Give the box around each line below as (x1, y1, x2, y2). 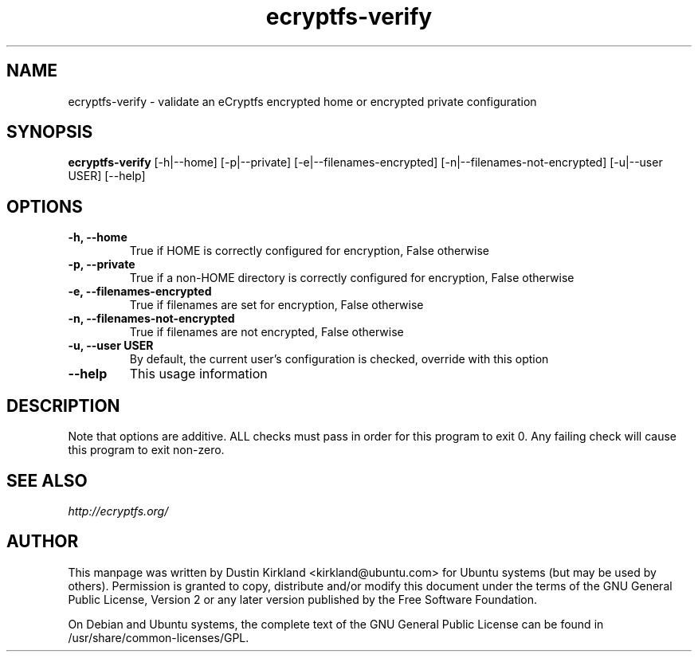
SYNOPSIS (6, 122, 93, 143)
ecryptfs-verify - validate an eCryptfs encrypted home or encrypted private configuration (68, 94, 537, 108)
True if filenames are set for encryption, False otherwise (129, 298, 424, 312)
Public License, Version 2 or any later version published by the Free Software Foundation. (68, 592, 538, 606)
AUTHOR (6, 531, 79, 552)
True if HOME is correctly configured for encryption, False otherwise (129, 244, 489, 258)
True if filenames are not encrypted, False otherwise (129, 325, 404, 339)
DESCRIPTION (6, 395, 120, 416)
